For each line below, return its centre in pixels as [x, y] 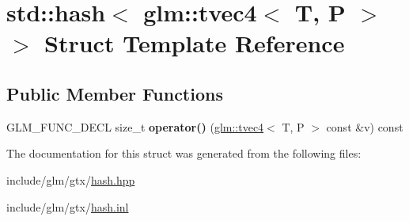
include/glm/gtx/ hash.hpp [71, 179]
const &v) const [365, 126]
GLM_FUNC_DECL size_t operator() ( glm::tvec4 [135, 126]
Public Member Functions [115, 93]
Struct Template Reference [195, 43]
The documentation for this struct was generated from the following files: [184, 153]
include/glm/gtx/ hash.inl [68, 206]
